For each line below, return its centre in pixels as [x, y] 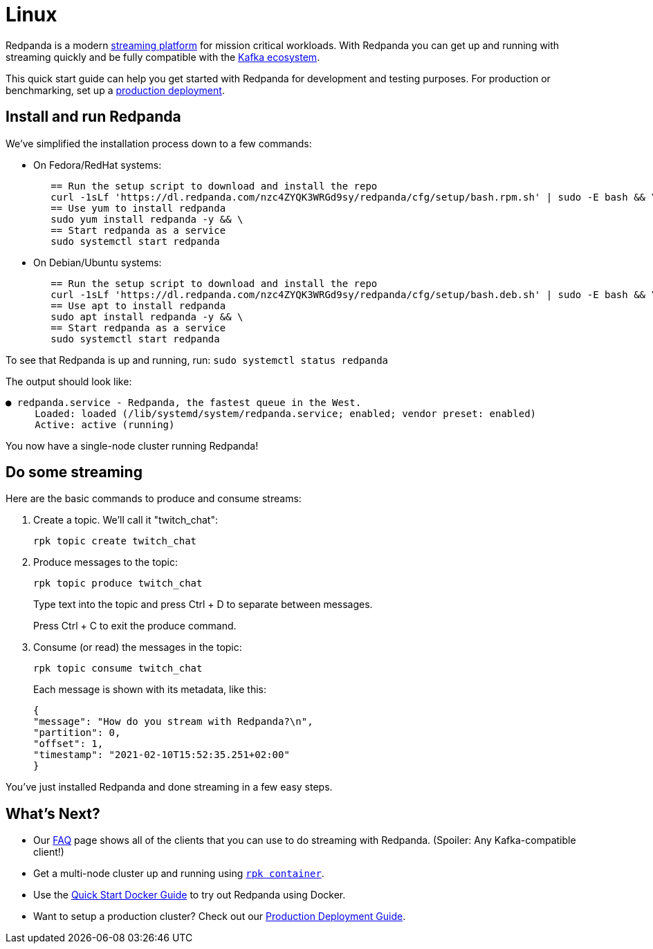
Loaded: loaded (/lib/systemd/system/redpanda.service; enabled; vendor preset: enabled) [286, 413]
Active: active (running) [105, 424]
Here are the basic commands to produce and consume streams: [154, 499]
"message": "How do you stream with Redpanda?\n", [173, 722]
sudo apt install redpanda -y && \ [147, 316]
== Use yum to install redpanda [138, 208]
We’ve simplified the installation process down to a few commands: [159, 143]
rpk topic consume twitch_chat [118, 669]
